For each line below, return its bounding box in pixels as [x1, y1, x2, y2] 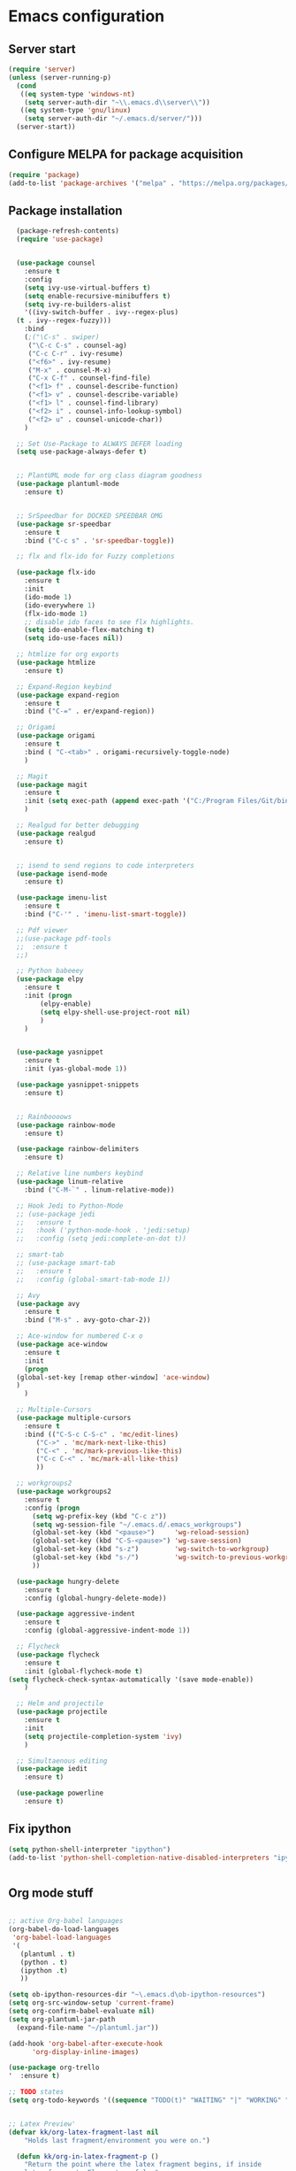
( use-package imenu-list [16, 893, 108, 902]
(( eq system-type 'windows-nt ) [19, 89, 136, 98]
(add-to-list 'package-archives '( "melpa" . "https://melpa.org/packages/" [8, 179, 293, 188]
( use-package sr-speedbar [16, 520, 112, 529]
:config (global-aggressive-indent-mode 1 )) [24, 1626, 191, 1635]
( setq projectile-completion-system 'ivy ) [24, 1732, 183, 1741]
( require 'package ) [8, 170, 80, 179]
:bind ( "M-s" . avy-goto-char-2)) [24, 1316, 151, 1325]
